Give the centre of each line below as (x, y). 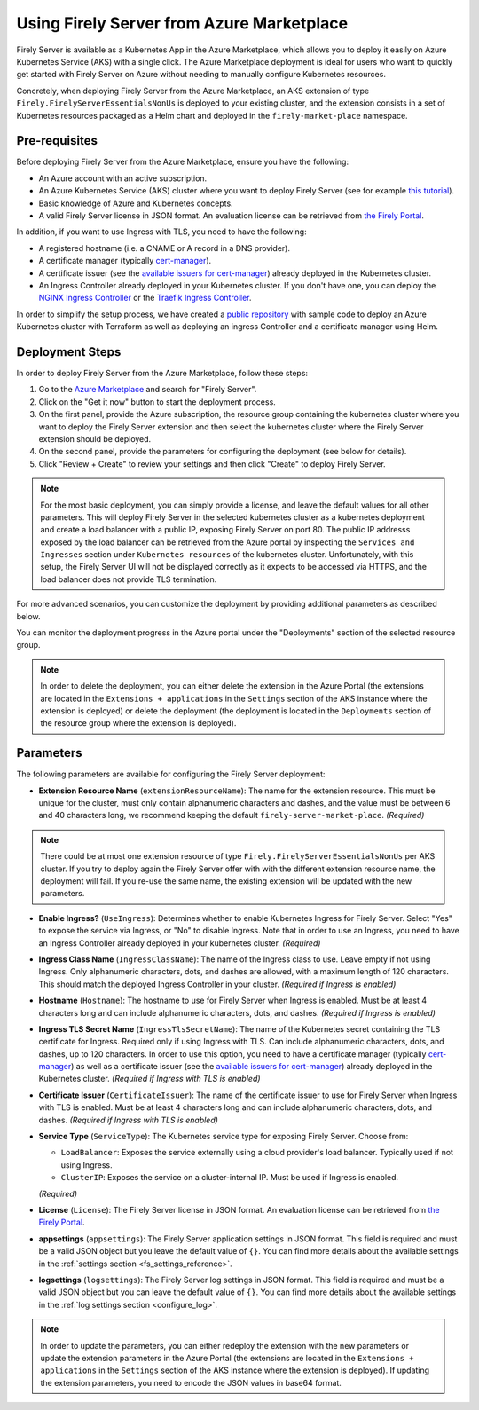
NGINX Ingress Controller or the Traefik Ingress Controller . (145, 298)
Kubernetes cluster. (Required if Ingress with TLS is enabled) (149, 1079)
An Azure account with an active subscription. (123, 178)
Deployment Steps (69, 352)
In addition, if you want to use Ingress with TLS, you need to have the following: (161, 232)
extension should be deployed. (95, 438)
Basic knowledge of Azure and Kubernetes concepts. (136, 203)
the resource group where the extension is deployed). (138, 723)
